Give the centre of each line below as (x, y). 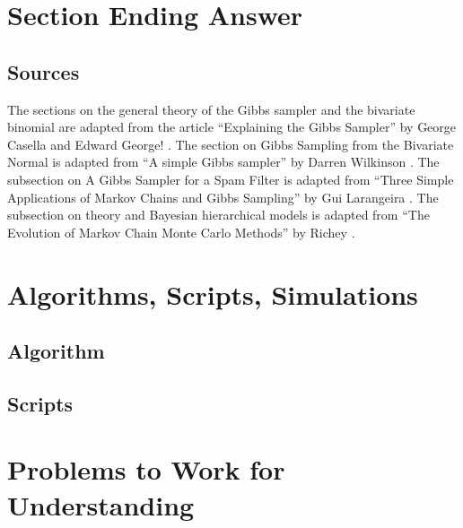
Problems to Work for (146, 469)
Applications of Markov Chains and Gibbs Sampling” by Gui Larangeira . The (223, 197)
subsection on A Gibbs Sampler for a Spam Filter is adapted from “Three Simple (231, 179)
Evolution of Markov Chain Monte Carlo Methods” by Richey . (181, 232)
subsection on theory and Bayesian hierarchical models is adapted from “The (218, 215)
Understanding (101, 504)
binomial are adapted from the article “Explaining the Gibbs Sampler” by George (232, 127)
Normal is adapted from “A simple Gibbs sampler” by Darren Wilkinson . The (223, 162)
